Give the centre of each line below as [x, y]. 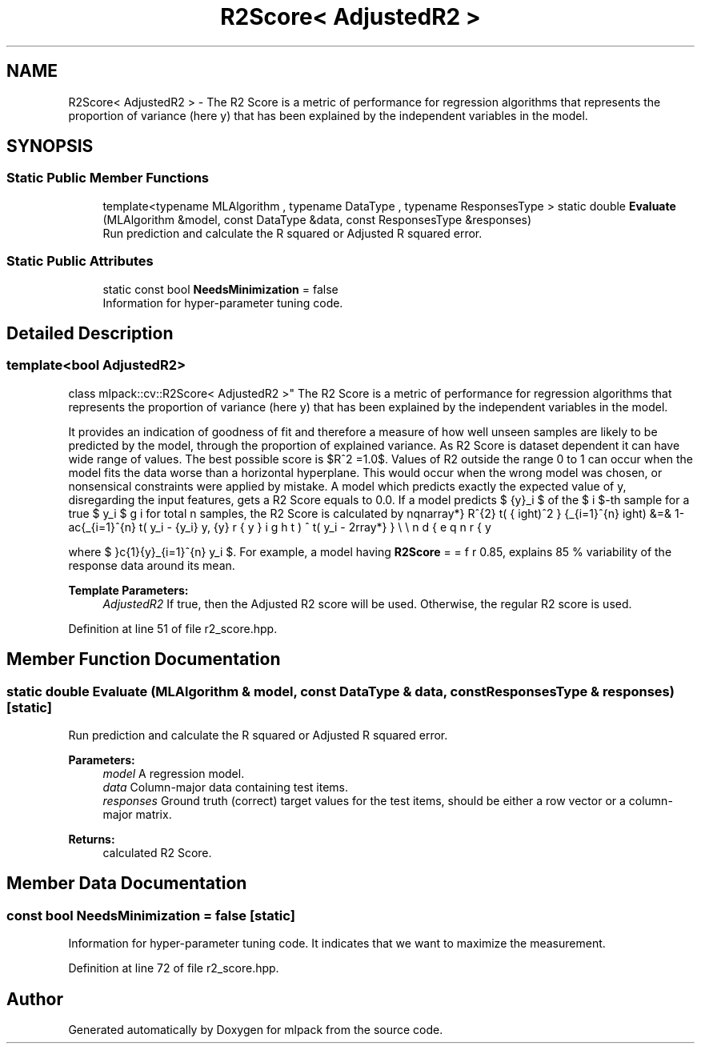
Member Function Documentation [144, 659]
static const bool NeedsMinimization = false [220, 289]
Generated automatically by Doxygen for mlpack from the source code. [256, 1030]
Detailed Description [90, 333]
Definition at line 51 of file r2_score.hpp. [173, 628]
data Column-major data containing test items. [226, 787]
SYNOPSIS [50, 146]
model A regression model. [174, 773]
